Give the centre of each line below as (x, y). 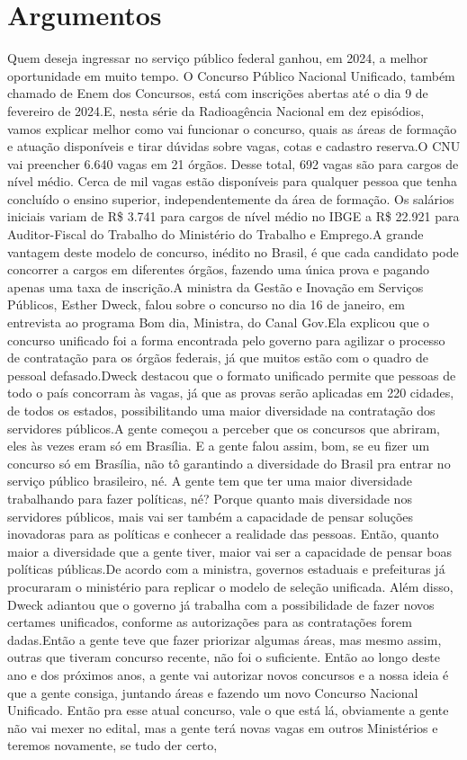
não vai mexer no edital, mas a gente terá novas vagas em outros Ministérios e (223, 727)
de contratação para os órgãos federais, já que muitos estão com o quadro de (218, 358)
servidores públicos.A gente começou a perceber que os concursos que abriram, (224, 428)
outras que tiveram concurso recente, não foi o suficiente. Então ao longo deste (224, 657)
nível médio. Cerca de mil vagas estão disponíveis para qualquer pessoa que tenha (232, 181)
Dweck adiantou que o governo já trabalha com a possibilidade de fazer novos (221, 604)
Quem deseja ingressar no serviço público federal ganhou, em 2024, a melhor (218, 58)
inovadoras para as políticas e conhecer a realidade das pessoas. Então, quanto (223, 534)
